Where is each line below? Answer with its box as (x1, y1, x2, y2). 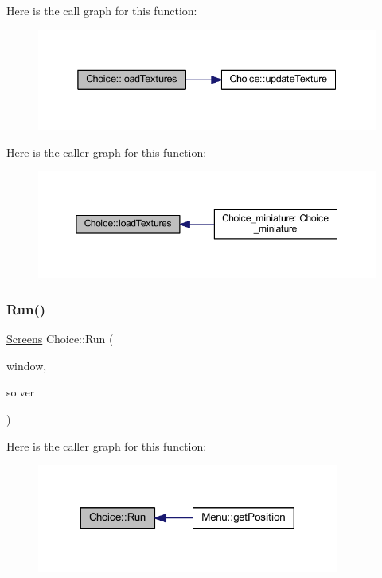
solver (6, 384, 35, 400)
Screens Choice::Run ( (6, 330, 114, 347)
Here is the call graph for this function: (6, 2, 197, 18)
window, (6, 357, 47, 373)
